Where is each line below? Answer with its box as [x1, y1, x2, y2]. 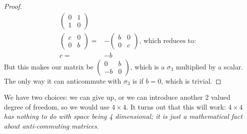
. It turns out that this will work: [126, 101, 226, 112]
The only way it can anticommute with [4, 75, 121, 86]
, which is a [130, 61, 165, 71]
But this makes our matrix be [4, 61, 94, 71]
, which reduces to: [139, 37, 196, 45]
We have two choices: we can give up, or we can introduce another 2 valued [4, 92, 230, 102]
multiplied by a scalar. [176, 61, 243, 71]
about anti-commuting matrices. [4, 121, 99, 131]
